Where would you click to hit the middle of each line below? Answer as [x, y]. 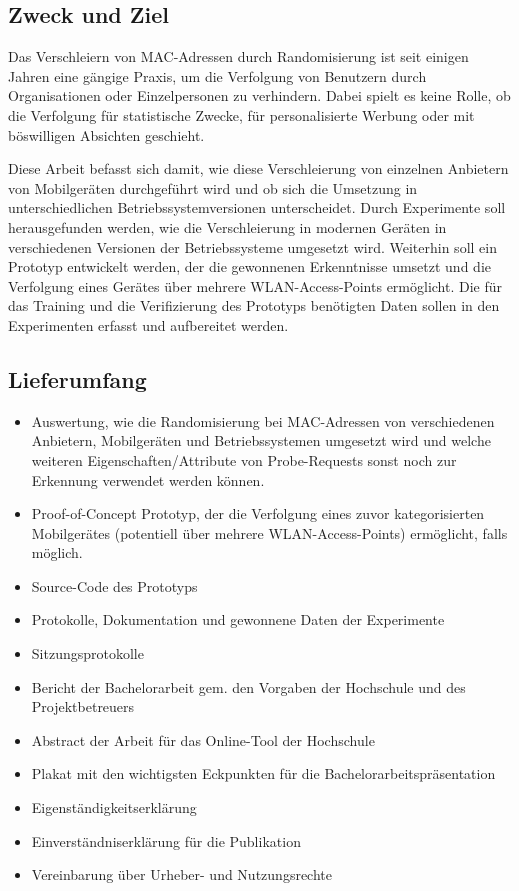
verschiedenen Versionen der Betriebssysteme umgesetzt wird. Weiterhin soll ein [252, 246]
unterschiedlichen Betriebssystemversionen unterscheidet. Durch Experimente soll [257, 207]
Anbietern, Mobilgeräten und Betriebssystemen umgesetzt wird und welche [261, 440]
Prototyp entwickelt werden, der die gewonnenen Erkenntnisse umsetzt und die [249, 266]
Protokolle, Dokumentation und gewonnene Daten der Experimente [238, 619]
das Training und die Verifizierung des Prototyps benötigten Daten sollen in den [254, 305]
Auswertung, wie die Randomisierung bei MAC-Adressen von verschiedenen [263, 420]
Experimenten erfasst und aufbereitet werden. [148, 324]
